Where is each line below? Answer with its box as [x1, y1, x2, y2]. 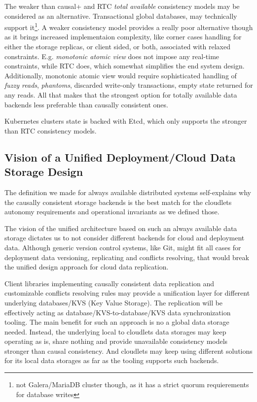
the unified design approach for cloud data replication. [4, 262, 169, 272]
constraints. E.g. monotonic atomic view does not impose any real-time [4, 51, 220, 61]
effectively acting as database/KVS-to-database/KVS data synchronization [4, 307, 231, 317]
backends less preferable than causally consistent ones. [4, 99, 168, 109]
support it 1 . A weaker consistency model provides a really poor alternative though [4, 21, 253, 32]
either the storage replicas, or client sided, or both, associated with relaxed [4, 41, 230, 52]
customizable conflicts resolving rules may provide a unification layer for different [4, 288, 250, 298]
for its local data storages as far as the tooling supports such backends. [4, 355, 219, 366]
